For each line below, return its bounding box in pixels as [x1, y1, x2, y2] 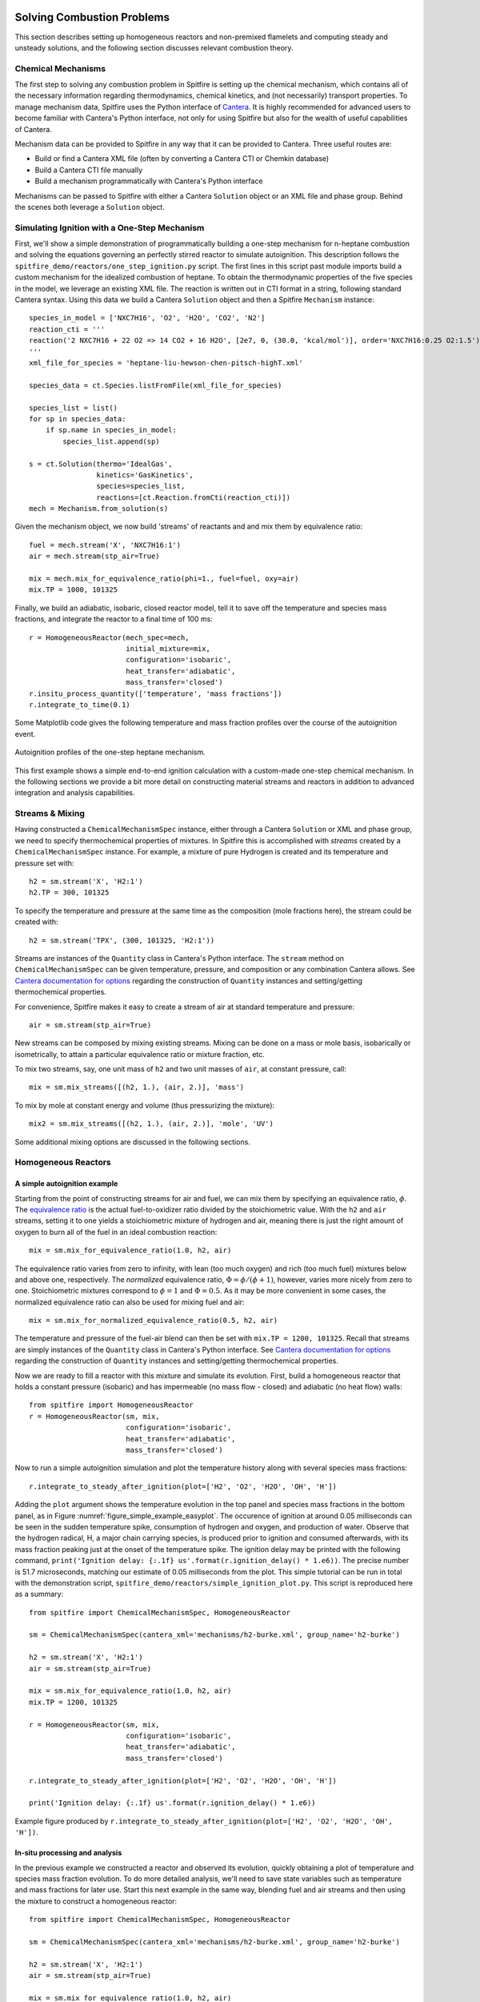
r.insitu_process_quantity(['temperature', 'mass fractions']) [29, 689, 282, 698]
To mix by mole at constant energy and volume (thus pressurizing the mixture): [14, 1100, 275, 1110]
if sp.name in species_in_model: [45, 425, 178, 435]
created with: [14, 917, 59, 927]
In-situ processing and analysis [14, 1848, 122, 1858]
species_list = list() [29, 403, 118, 412]
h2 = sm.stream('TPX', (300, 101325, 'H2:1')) [29, 935, 215, 945]
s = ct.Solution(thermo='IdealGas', [29, 459, 173, 468]
